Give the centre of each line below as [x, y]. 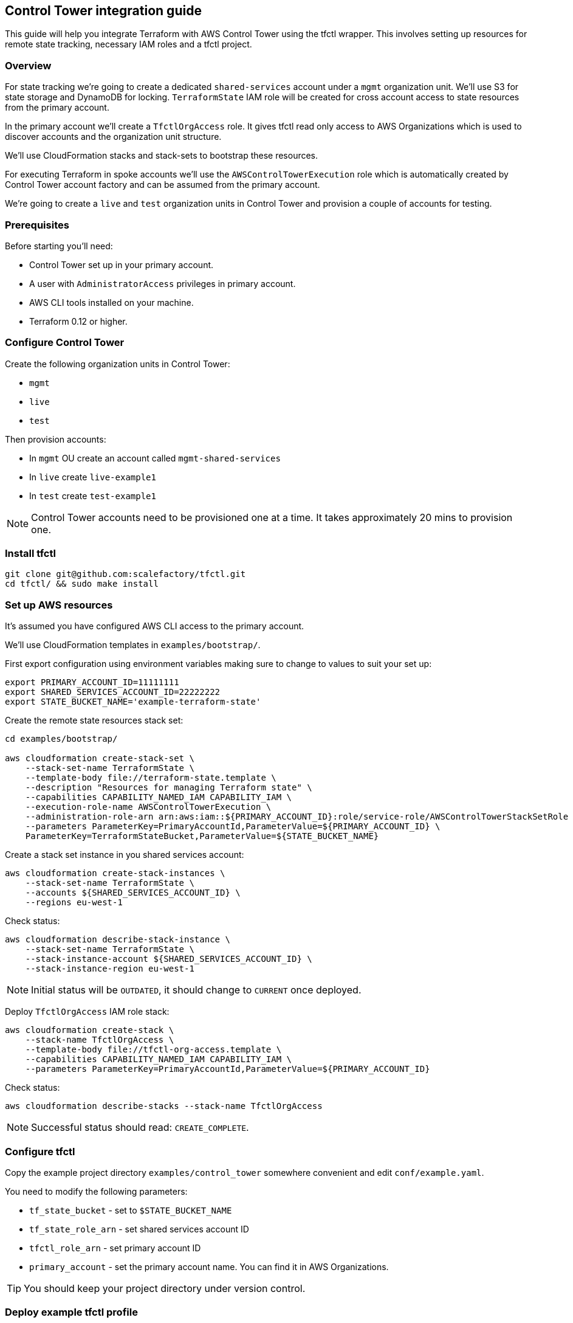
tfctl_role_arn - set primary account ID [115, 1248]
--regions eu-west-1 [74, 903]
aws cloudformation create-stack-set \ [100, 758]
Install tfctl [30, 554]
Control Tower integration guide [103, 11]
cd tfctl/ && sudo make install [82, 584]
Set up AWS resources [59, 605]
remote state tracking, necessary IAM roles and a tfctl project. [129, 44]
